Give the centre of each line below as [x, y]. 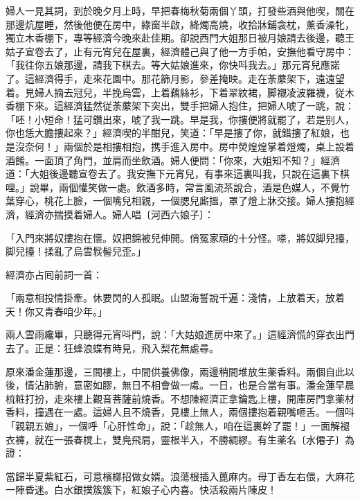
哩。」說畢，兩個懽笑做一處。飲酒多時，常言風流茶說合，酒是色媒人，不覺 [173, 187]
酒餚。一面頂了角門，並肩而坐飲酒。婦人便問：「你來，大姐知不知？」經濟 [173, 160]
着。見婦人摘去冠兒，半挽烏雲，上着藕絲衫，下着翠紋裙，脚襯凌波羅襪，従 [175, 92]
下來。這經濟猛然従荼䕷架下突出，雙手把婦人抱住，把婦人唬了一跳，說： [189, 106]
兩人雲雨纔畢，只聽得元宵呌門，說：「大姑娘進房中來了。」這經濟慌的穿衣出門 [180, 334]
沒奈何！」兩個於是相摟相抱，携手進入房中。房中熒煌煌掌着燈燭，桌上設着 [184, 146]
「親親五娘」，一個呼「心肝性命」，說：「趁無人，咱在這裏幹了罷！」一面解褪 [178, 426]
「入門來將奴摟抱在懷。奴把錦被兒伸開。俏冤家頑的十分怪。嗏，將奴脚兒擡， [180, 237]
